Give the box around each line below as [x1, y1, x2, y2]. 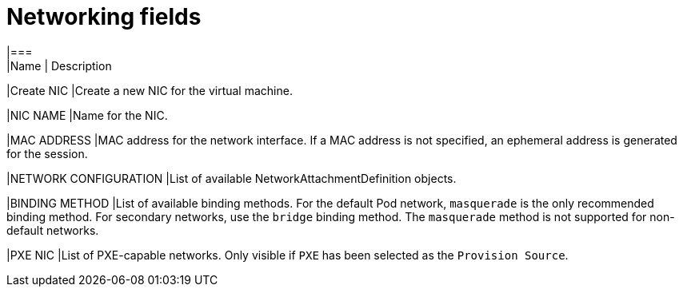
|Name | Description [6, 58, 112, 73]
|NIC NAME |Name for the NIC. [6, 108, 168, 122]
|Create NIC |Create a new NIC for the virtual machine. [6, 83, 293, 97]
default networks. [6, 223, 99, 237]
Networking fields [6, 3, 202, 30]
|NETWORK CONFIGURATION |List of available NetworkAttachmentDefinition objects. [6, 171, 457, 185]
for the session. [6, 146, 88, 160]
